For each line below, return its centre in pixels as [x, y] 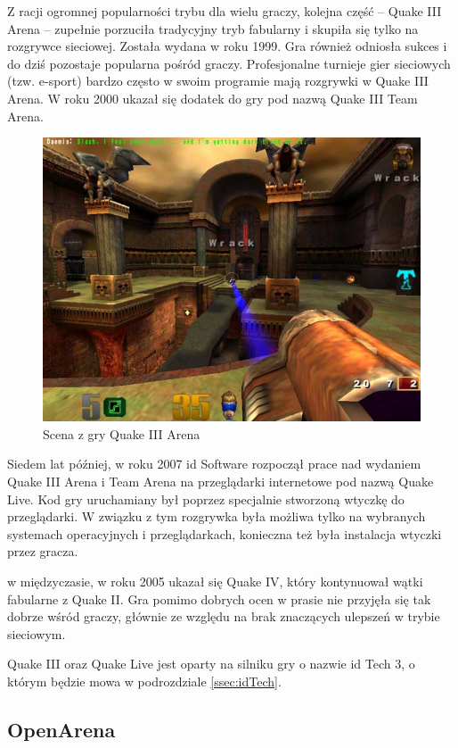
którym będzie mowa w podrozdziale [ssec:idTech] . [144, 681]
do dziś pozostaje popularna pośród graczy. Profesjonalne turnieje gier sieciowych [229, 63]
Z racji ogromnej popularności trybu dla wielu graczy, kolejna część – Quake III [225, 11]
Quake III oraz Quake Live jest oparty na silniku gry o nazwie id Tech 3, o [211, 664]
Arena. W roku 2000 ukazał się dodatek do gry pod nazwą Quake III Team [213, 98]
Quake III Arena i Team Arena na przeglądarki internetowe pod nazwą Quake [221, 481]
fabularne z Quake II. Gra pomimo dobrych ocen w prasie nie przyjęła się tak [219, 598]
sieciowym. [37, 633]
